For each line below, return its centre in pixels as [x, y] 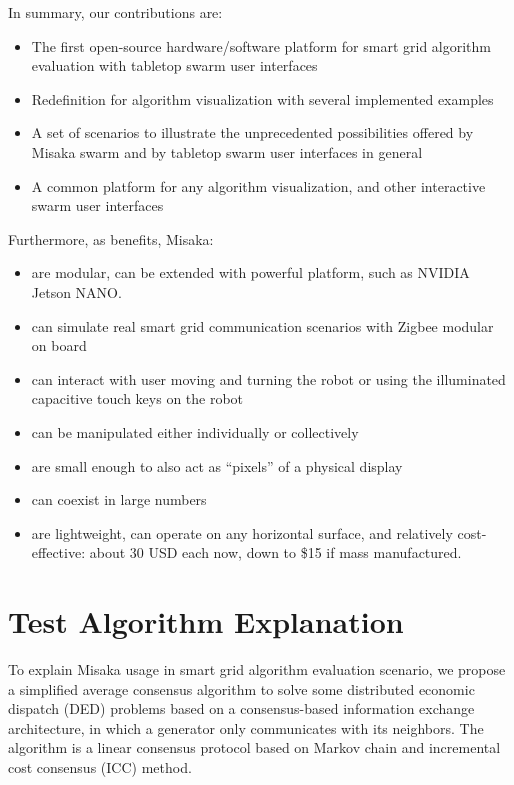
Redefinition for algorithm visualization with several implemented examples [262, 98]
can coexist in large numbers [119, 499]
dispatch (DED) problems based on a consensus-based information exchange [241, 708]
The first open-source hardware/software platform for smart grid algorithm [261, 45]
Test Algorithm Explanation [206, 621]
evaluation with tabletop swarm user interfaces [174, 65]
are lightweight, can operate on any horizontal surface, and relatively [242, 532]
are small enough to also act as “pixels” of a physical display [217, 465]
